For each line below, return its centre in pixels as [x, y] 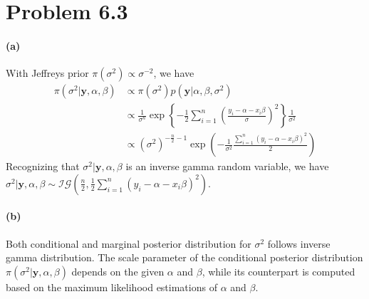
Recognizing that [43, 166]
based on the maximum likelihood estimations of [111, 287]
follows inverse [299, 243]
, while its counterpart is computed [279, 271]
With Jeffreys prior [47, 73]
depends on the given [118, 271]
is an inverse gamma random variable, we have [227, 166]
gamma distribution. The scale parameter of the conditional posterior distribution [184, 257]
